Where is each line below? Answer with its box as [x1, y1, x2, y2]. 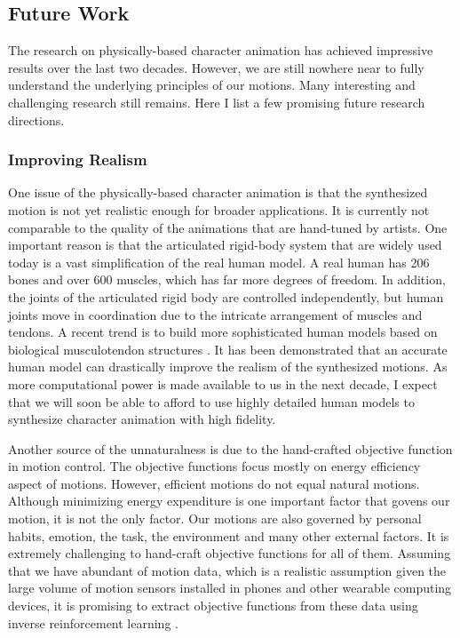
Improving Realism [8, 148, 147, 171]
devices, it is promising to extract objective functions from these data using [8, 596, 418, 615]
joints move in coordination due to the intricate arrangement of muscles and [8, 305, 423, 323]
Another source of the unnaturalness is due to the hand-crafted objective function [8, 439, 453, 458]
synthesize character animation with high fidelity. [8, 410, 276, 428]
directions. [8, 110, 65, 129]
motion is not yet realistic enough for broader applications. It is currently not [8, 200, 430, 219]
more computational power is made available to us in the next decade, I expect [8, 374, 438, 393]
